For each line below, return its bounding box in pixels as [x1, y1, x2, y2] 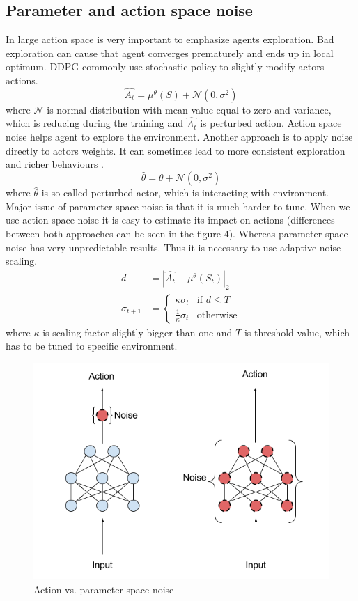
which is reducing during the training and [6, 116, 183, 130]
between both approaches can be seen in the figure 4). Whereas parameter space [6, 226, 348, 240]
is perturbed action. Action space [200, 116, 342, 130]
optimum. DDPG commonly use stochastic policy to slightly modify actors [6, 59, 325, 74]
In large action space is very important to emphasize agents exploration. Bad [6, 32, 334, 47]
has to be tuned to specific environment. [6, 338, 178, 353]
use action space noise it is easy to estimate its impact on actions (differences [6, 212, 335, 227]
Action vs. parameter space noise [33, 582, 174, 596]
